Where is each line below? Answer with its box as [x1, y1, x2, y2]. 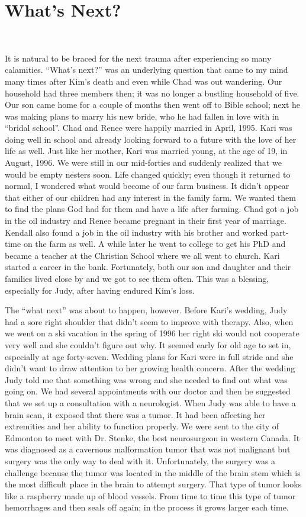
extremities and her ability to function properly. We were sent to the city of [5, 420, 279, 432]
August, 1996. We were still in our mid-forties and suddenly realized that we [5, 156, 282, 169]
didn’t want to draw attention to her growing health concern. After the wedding [5, 362, 295, 374]
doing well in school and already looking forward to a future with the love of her [5, 133, 297, 145]
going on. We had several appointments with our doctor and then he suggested [5, 385, 291, 397]
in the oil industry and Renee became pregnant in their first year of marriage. [5, 214, 286, 227]
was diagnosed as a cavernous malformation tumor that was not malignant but [5, 443, 291, 455]
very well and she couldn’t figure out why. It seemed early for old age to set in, [5, 338, 291, 351]
